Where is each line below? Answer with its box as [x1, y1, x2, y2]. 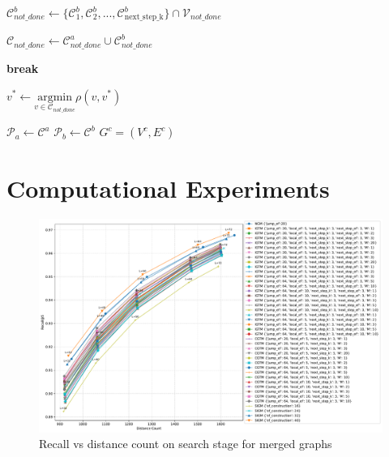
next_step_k [124, 13, 164, 22]
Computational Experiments [6, 171, 330, 204]
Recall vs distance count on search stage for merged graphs [39, 435, 332, 452]
